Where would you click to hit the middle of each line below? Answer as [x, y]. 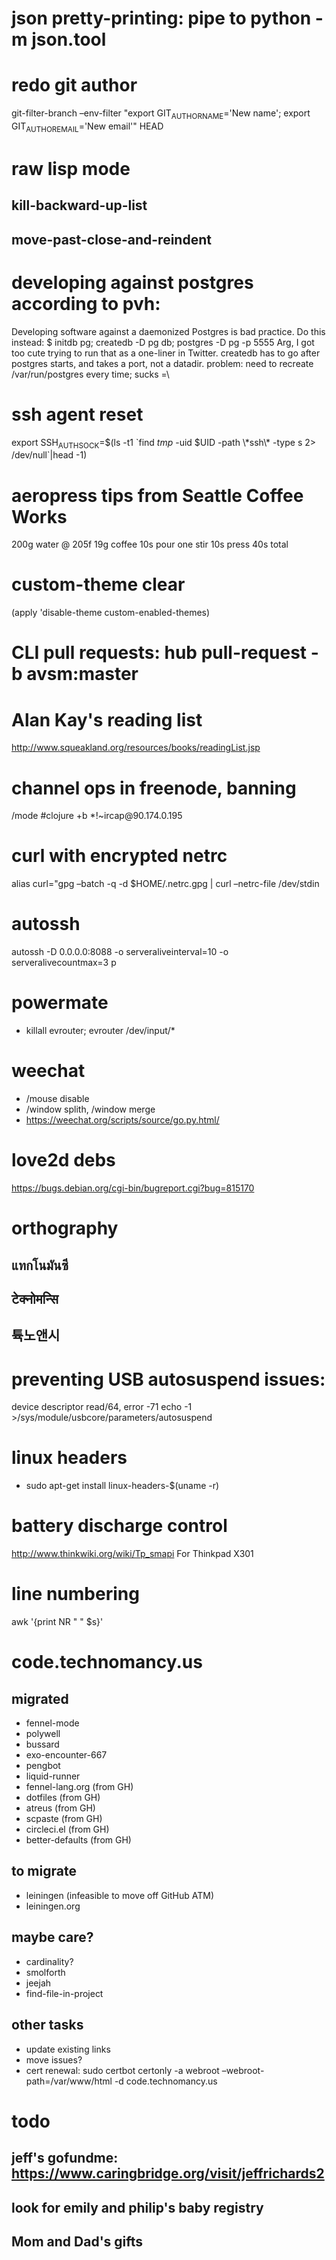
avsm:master [82, 674]
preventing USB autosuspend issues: [168, 1379]
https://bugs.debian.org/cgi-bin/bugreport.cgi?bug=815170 [133, 1188]
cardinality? [49, 1961]
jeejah [38, 1983]
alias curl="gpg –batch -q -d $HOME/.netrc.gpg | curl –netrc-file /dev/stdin [165, 884]
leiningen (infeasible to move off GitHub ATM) [120, 1895]
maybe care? [52, 1937]
